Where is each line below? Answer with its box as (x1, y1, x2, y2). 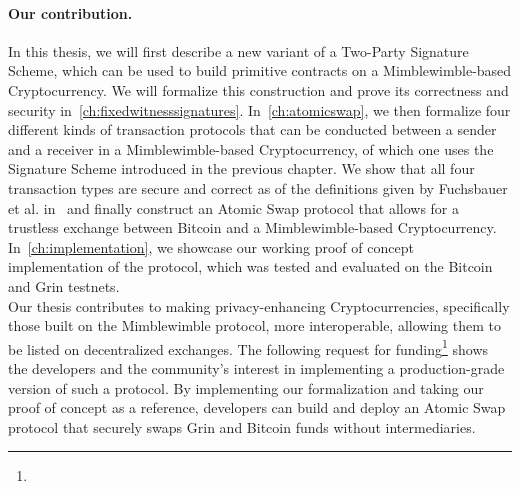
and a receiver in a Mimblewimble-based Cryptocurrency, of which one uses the (8, 138, 494, 159)
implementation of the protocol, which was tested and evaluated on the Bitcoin (8, 256, 493, 277)
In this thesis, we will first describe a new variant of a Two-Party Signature (8, 40, 469, 61)
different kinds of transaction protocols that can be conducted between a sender (8, 119, 497, 140)
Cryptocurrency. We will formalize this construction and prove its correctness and (8, 79, 509, 100)
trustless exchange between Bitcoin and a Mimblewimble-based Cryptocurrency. (8, 217, 497, 238)
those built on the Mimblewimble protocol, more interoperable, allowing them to (8, 315, 501, 336)
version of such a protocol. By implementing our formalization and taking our (8, 377, 484, 398)
